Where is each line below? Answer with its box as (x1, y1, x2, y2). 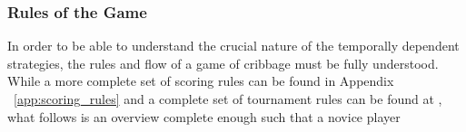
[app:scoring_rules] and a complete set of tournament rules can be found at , (14, 90, 442, 108)
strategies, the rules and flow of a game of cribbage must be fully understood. (7, 53, 439, 72)
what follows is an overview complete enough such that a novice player (7, 107, 401, 126)
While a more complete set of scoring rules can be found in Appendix (7, 71, 394, 90)
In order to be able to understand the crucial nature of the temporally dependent (7, 36, 460, 55)
